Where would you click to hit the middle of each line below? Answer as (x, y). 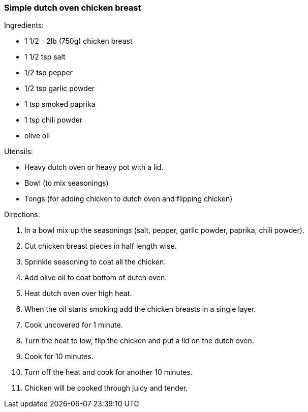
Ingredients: (24, 25)
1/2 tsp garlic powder (60, 89)
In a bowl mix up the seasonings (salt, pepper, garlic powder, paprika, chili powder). (164, 230)
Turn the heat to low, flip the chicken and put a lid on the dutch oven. (139, 341)
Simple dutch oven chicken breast (73, 8)
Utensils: (19, 152)
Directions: (22, 215)
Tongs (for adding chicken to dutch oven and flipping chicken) (129, 199)
